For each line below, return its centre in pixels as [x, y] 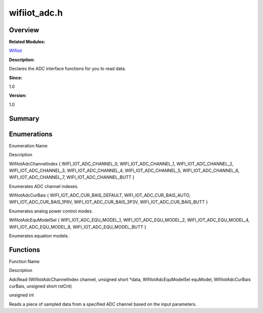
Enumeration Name [28, 146]
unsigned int [21, 295]
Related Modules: [27, 42]
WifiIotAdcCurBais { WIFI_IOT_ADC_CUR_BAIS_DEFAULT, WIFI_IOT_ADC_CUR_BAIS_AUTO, [100, 195]
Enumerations [31, 134]
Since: [16, 78]
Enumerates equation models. [39, 236]
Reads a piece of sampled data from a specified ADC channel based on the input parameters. [103, 304]
